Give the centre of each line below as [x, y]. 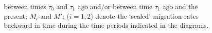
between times [25, 6]
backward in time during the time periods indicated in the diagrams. [106, 25]
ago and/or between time [115, 6]
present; [16, 16]
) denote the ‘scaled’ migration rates [145, 16]
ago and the [180, 6]
